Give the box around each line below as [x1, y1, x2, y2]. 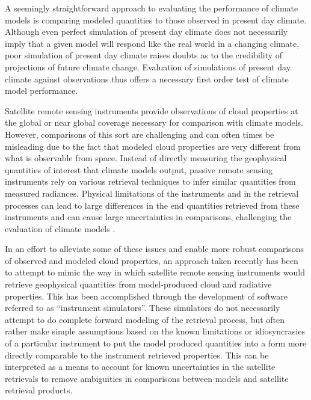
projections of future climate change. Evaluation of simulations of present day [5, 60, 291, 73]
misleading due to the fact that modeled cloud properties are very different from [5, 140, 301, 152]
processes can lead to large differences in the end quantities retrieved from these [5, 198, 300, 211]
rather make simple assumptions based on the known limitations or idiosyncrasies [5, 325, 305, 337]
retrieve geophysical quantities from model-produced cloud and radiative [5, 278, 272, 291]
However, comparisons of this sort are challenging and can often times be [5, 128, 274, 140]
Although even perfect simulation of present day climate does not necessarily [5, 25, 288, 38]
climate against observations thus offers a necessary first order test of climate [5, 72, 289, 85]
